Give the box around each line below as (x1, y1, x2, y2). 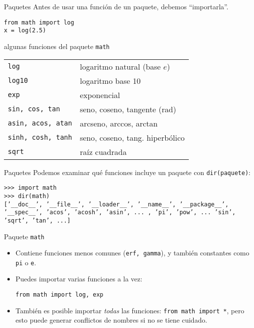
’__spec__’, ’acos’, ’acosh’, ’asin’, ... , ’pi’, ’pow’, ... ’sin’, (4, 209, 236, 216)
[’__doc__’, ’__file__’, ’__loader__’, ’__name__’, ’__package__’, (4, 201, 229, 208)
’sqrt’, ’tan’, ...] (4, 217, 71, 224)
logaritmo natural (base (79, 60, 161, 72)
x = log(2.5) (4, 27, 46, 34)
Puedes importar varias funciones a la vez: (15, 274, 143, 284)
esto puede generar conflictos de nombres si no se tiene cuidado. (15, 315, 207, 325)
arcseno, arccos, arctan (79, 117, 158, 129)
